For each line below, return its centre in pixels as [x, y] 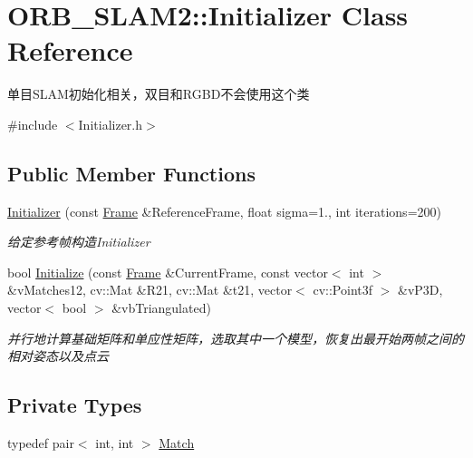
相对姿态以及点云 [58, 356]
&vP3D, [420, 290]
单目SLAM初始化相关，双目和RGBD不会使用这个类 [159, 94]
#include [33, 124]
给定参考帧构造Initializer [79, 242]
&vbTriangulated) [161, 308]
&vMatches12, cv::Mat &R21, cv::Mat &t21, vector [150, 290]
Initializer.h [111, 124]
